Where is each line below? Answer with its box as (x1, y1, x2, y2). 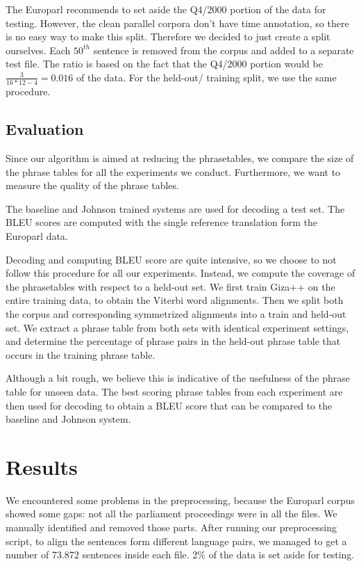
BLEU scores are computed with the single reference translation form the (6, 215, 318, 229)
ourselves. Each (6, 42, 71, 57)
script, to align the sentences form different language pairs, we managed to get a (6, 533, 347, 548)
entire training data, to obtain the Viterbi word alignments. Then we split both (6, 293, 344, 307)
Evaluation (6, 118, 84, 140)
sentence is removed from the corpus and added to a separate (93, 42, 354, 57)
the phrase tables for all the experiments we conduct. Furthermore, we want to (6, 164, 341, 179)
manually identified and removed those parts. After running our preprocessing (6, 520, 337, 535)
